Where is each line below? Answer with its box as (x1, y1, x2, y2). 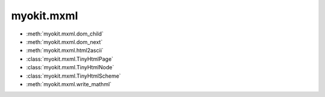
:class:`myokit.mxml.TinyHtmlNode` (26, 64, 114, 71)
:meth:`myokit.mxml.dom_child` (26, 30, 104, 37)
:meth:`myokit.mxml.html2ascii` (26, 47, 104, 54)
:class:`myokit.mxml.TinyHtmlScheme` (26, 72, 122, 80)
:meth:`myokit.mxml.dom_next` (26, 38, 103, 45)
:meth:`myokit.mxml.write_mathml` (26, 80, 112, 87)
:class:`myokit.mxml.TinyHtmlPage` (26, 55, 114, 63)
